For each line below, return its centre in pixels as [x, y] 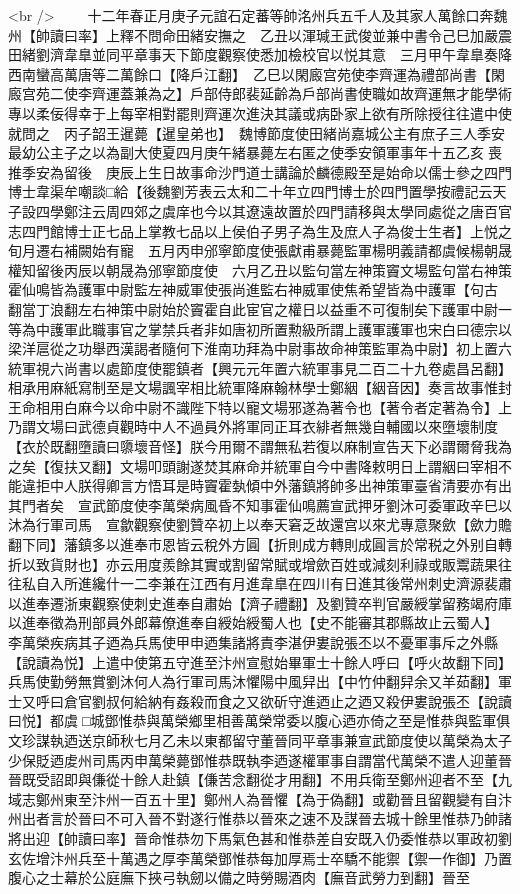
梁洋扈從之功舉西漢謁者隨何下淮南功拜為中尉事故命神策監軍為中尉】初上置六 [260, 348]
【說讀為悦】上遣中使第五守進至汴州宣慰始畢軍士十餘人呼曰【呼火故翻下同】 [260, 661]
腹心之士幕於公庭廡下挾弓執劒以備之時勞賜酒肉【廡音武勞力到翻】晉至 [239, 877]
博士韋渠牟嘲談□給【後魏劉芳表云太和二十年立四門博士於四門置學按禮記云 [250, 191]
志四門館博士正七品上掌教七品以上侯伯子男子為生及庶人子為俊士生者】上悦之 [260, 230]
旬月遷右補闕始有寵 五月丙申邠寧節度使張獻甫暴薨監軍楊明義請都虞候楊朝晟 [260, 250]
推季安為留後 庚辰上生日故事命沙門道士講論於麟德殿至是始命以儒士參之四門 [260, 171]
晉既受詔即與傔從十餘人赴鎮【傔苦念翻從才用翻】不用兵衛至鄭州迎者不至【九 [260, 779]
